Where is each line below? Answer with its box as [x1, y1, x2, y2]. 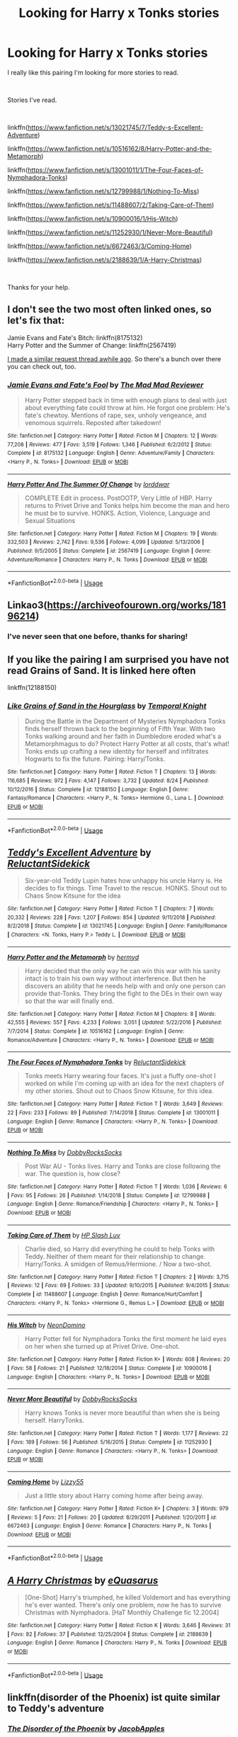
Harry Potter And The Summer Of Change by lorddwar [7, 480, 170, 488]
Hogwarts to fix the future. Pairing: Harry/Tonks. [24, 754, 166, 763]
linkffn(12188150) [7, 684, 57, 692]
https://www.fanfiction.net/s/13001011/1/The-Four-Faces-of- [27, 165, 204, 174]
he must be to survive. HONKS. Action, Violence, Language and [24, 509, 210, 517]
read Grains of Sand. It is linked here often [7, 664, 196, 677]
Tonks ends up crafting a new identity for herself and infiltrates [24, 747, 209, 756]
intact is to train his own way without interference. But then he [24, 974, 206, 983]
